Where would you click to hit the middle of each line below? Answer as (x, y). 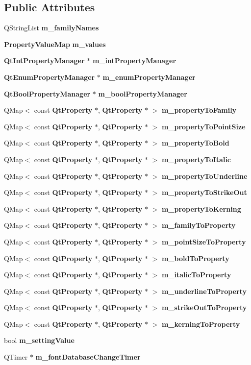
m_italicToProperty (196, 275)
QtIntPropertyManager (44, 61)
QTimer (16, 357)
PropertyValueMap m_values (55, 44)
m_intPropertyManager (134, 61)
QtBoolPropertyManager (47, 93)
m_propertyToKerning (201, 208)
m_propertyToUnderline (204, 176)
